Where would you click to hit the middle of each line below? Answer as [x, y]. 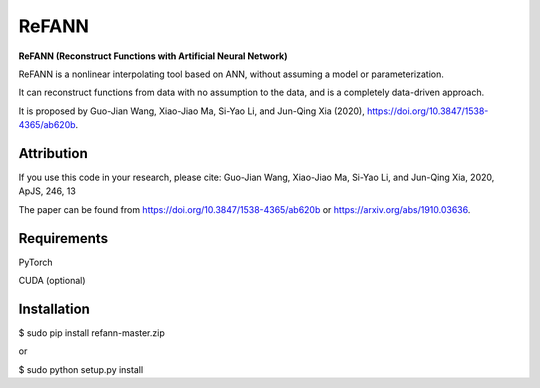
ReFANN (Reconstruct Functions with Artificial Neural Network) [153, 56]
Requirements [63, 238]
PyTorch [35, 262]
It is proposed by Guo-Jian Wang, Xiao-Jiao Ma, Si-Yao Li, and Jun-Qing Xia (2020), [191, 111]
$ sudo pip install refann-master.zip [91, 333]
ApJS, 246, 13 [47, 191]
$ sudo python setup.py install [81, 369]
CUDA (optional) [52, 281]
